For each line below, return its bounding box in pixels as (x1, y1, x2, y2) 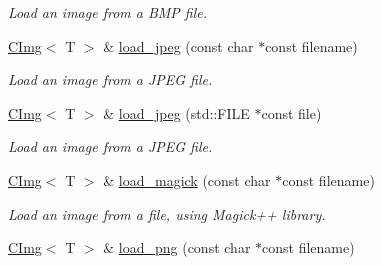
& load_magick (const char (103, 169, 271, 190)
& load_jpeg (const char (103, 35, 254, 56)
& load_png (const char (103, 237, 251, 258)
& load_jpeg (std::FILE (103, 102, 250, 123)
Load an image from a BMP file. (8, 2, 208, 22)
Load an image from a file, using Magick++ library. (8, 203, 326, 224)
